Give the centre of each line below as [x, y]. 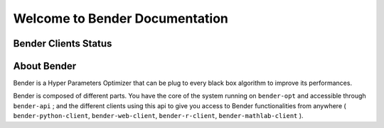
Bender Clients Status [63, 43]
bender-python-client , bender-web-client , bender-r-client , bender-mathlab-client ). [158, 116]
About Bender [45, 66]
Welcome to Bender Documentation [121, 18]
